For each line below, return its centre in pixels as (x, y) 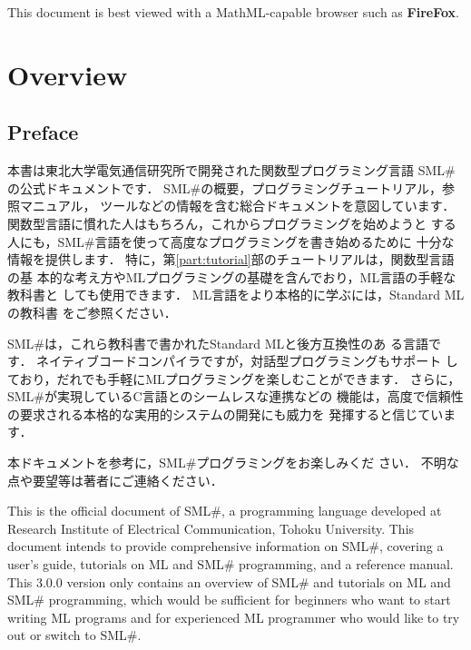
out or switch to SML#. (74, 635)
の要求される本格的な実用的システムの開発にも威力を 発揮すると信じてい (226, 414)
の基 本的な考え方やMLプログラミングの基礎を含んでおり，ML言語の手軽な (232, 276)
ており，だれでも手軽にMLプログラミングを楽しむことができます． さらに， (234, 378)
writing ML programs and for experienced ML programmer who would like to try (234, 617)
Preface (43, 132)
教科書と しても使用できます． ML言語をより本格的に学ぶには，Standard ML (236, 295)
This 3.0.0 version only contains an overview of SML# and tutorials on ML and (229, 581)
